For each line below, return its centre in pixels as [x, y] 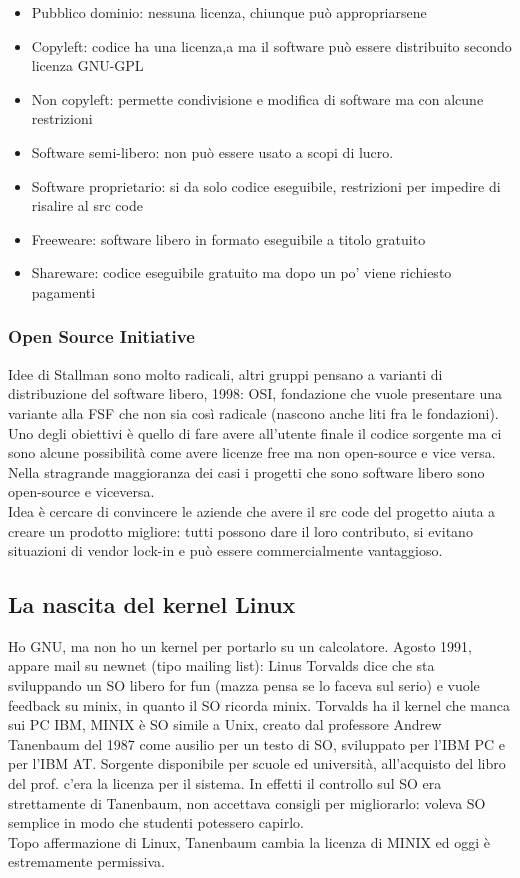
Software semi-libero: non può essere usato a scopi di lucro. [212, 151]
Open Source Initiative [101, 336]
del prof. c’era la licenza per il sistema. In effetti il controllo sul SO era [225, 783]
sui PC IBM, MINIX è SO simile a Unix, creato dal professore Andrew [225, 724]
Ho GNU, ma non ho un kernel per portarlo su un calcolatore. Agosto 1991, [240, 645]
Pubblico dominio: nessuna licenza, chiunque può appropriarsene [229, 12]
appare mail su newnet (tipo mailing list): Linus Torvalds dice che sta [221, 665]
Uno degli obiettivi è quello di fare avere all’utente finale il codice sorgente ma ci [255, 432]
